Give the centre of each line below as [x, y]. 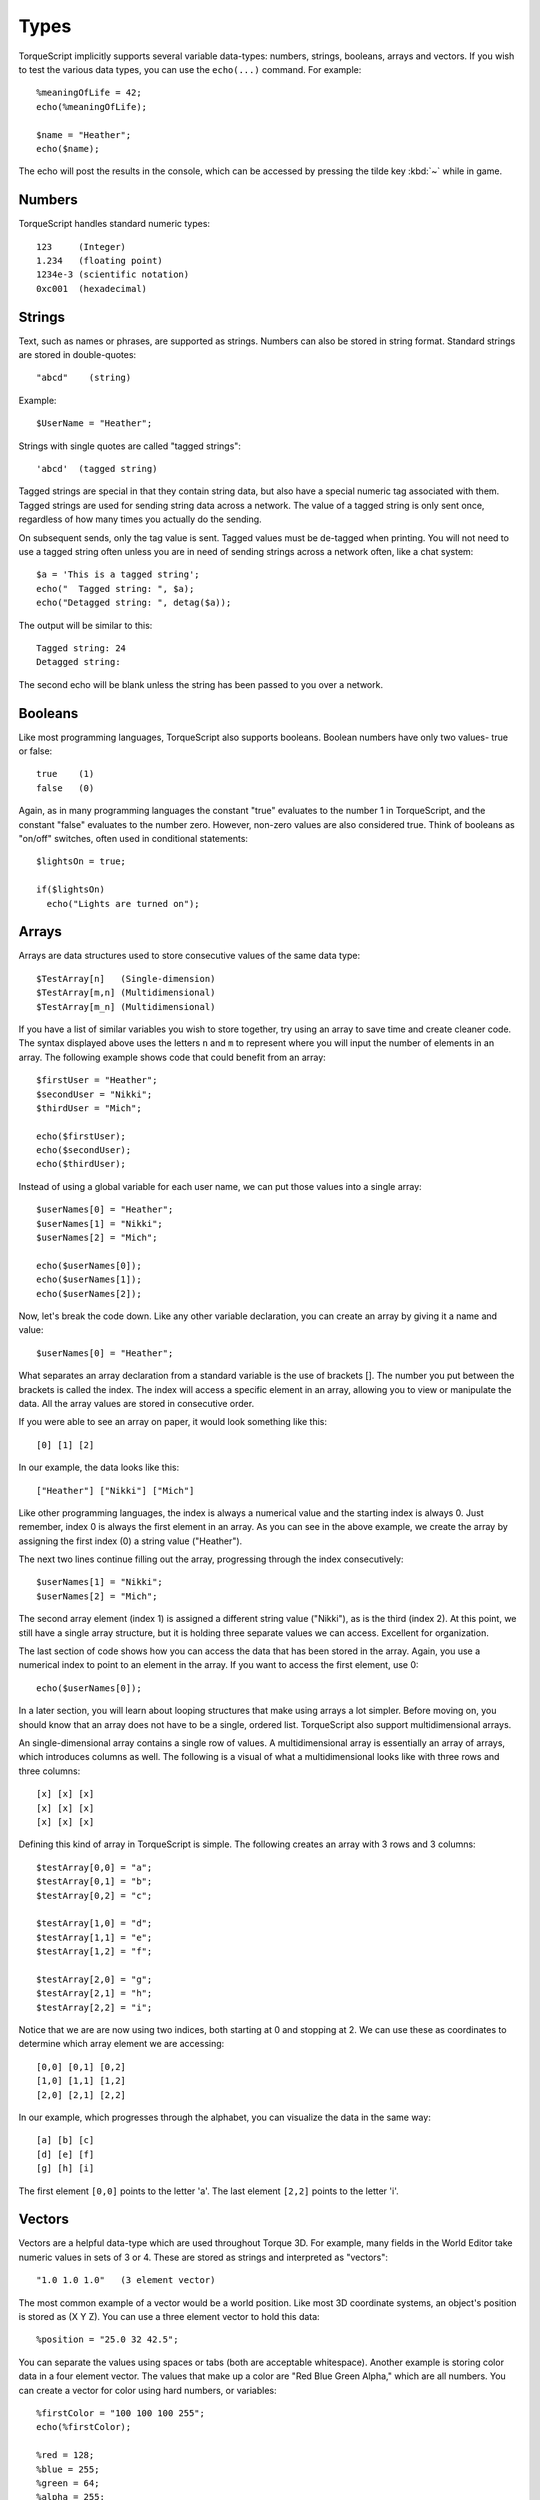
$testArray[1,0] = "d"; [94, 1923]
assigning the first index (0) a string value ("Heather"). [130, 1541]
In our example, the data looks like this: [99, 1467]
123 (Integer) [81, 246]
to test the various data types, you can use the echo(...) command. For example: [190, 69]
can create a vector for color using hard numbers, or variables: [147, 2390]
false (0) [65, 788]
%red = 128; [65, 2455]
